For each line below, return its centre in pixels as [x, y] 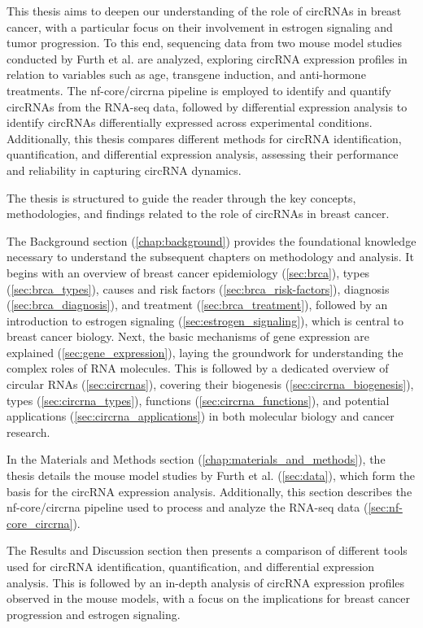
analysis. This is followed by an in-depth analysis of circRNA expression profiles [206, 582]
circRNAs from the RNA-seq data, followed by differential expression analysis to [207, 106]
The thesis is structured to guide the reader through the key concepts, [181, 197]
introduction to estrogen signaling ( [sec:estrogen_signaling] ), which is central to [205, 320]
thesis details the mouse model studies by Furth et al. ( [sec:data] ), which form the [211, 475]
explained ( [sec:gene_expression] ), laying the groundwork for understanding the [205, 352]
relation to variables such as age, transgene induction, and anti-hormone [186, 74]
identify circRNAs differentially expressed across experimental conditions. [190, 122]
